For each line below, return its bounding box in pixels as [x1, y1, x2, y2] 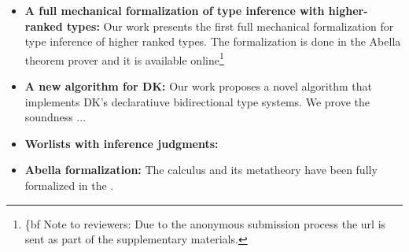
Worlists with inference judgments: [24, 135, 219, 151]
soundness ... [24, 109, 87, 125]
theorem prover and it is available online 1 [24, 49, 224, 68]
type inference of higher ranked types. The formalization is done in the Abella [24, 33, 401, 50]
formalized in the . [24, 177, 114, 193]
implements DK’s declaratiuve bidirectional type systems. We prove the [24, 93, 370, 109]
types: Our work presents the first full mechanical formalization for [66, 17, 394, 34]
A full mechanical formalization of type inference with [24, 2, 325, 18]
